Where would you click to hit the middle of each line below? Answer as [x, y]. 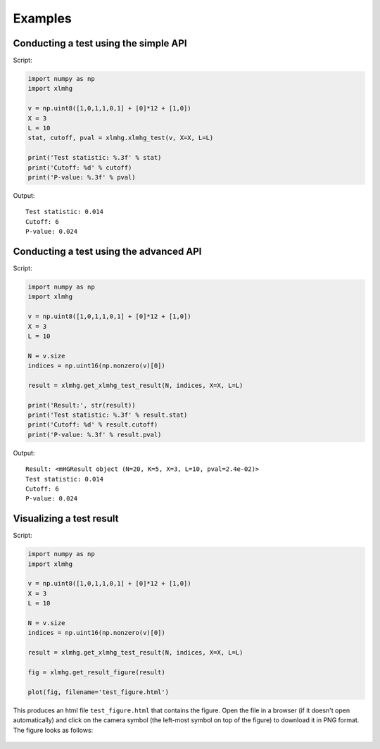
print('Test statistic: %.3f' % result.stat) [108, 415]
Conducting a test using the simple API [100, 43]
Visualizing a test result [66, 518]
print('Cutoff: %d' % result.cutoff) [93, 425]
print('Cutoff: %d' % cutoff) [80, 168]
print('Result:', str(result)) [82, 405]
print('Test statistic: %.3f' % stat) [95, 158]
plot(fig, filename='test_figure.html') [98, 692]
